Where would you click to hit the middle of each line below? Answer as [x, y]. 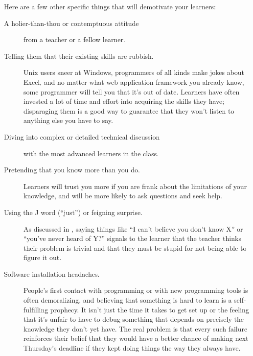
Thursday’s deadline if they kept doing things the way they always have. [132, 348]
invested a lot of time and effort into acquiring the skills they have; [124, 101]
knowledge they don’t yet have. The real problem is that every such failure [136, 328]
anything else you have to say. [68, 120]
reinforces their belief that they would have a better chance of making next [136, 338]
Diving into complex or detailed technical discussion [82, 136]
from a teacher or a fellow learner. [74, 39]
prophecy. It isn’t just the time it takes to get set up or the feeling [149, 309]
